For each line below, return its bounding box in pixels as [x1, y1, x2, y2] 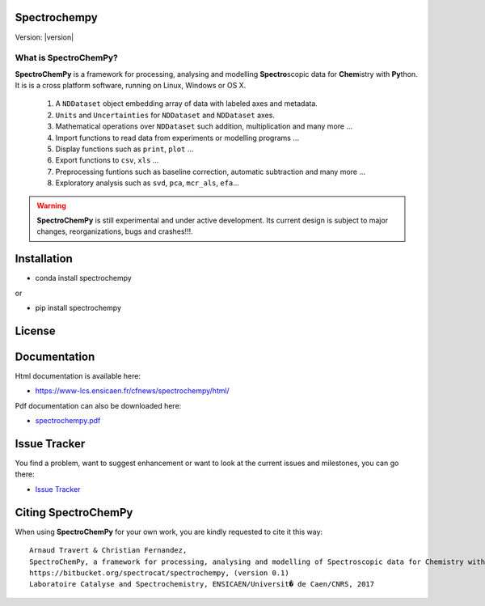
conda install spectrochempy [35, 273, 133, 283]
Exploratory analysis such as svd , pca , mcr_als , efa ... [55, 178, 240, 188]
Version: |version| [15, 32, 74, 42]
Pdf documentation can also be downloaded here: [15, 400, 182, 410]
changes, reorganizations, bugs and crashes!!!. [36, 227, 193, 236]
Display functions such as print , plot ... [55, 144, 194, 154]
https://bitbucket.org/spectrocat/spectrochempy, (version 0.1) [29, 568, 290, 578]
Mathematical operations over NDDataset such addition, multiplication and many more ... [55, 121, 353, 131]
